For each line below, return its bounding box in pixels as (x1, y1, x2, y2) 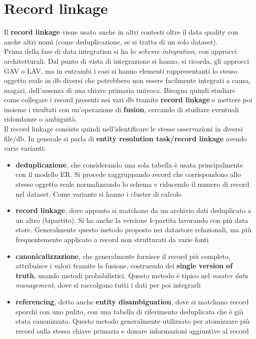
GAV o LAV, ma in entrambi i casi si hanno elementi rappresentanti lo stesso (4, 65, 238, 76)
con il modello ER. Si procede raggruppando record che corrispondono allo (15, 169, 241, 179)
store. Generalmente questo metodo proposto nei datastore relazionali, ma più (15, 224, 252, 235)
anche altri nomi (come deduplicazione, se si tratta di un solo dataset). (4, 36, 218, 46)
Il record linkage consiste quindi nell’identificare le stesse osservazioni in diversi (4, 124, 243, 134)
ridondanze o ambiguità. (4, 114, 77, 124)
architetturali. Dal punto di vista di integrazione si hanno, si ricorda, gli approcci (4, 55, 249, 66)
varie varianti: (4, 143, 46, 153)
